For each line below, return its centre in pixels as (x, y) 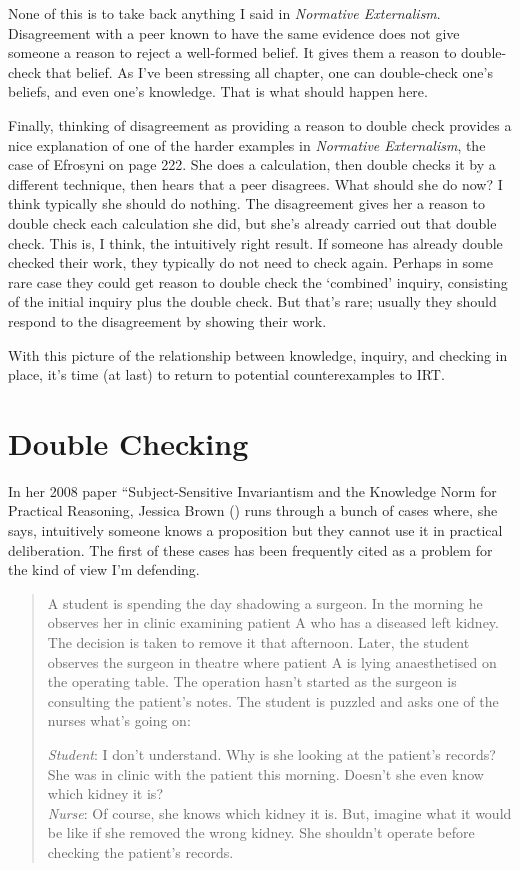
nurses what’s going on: (119, 720)
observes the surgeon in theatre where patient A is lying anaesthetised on (272, 661)
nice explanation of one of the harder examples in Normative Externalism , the (247, 144)
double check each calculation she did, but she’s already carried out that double (252, 222)
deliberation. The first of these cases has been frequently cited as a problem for (250, 549)
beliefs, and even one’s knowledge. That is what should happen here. (218, 91)
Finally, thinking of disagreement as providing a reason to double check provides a (260, 124)
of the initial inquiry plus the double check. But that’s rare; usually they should (252, 301)
